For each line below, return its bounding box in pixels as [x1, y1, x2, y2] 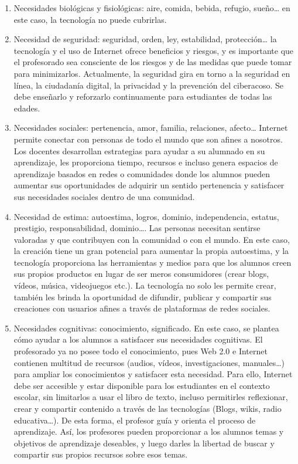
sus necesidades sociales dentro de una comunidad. [13, 190, 195, 202]
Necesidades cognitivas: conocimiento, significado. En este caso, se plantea [13, 321, 279, 334]
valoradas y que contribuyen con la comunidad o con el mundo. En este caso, [13, 233, 290, 245]
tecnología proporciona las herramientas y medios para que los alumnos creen [13, 256, 292, 268]
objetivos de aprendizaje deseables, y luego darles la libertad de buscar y [13, 436, 275, 449]
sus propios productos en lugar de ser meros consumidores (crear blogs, [13, 267, 269, 280]
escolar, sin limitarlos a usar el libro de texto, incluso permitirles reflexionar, [13, 391, 288, 403]
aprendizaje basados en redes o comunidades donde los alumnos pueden [13, 167, 270, 179]
